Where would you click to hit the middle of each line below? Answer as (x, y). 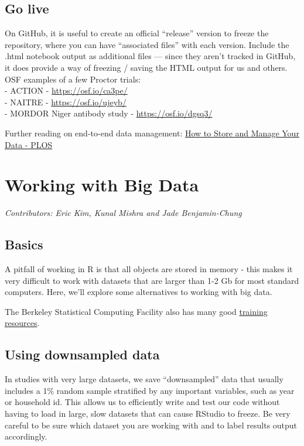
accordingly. (26, 436)
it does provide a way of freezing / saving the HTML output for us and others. (146, 67)
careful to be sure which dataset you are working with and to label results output (151, 425)
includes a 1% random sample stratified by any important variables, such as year (150, 390)
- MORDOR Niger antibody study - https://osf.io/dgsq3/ (109, 113)
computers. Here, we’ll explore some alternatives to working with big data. (139, 292)
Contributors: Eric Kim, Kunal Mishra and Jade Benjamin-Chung (123, 213)
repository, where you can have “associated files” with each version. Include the (147, 44)
